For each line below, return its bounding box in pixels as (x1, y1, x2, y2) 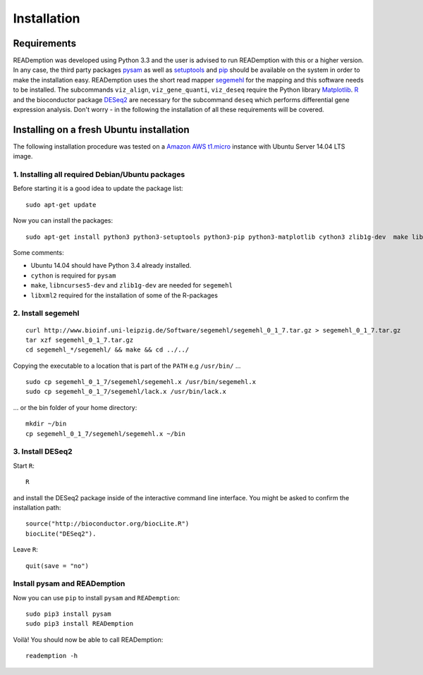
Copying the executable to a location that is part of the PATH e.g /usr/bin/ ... (13, 361, 241, 370)
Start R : (13, 462, 35, 470)
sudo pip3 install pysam (25, 610, 111, 618)
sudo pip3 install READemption (25, 620, 134, 628)
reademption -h (25, 652, 78, 660)
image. (13, 152, 33, 161)
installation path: (13, 503, 61, 512)
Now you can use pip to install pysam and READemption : (13, 593, 180, 602)
